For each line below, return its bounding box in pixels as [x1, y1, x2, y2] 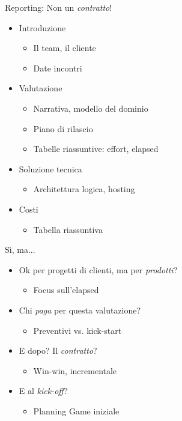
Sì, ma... [5, 243, 35, 256]
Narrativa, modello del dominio [33, 101, 148, 114]
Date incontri [33, 61, 82, 74]
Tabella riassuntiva [33, 223, 103, 235]
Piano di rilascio [33, 122, 93, 135]
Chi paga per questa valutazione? [19, 303, 141, 316]
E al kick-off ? [19, 384, 68, 397]
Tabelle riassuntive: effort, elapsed [33, 142, 159, 155]
